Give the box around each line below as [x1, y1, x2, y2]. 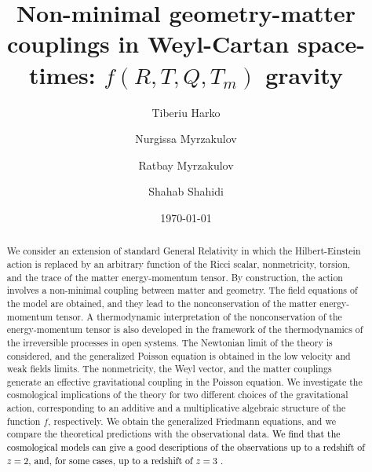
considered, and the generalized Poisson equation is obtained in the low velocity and [6, 349, 351, 362]
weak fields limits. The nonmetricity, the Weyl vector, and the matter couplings [6, 362, 332, 375]
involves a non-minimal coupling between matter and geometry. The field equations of [6, 284, 358, 297]
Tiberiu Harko [151, 104, 221, 120]
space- [297, 27, 366, 60]
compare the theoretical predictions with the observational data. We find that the [6, 427, 341, 441]
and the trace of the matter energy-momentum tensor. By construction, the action [6, 270, 343, 284]
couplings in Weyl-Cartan [6, 27, 290, 60]
